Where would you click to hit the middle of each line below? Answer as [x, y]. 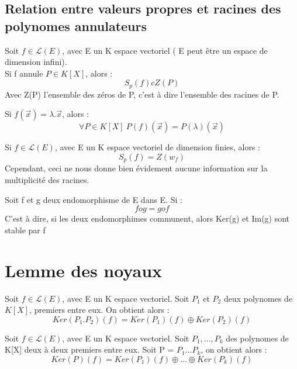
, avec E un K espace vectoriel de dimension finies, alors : [157, 147]
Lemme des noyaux [84, 270]
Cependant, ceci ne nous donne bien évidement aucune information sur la [136, 168]
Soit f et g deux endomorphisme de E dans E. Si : [94, 199]
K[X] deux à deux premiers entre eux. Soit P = [89, 349]
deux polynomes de [258, 298]
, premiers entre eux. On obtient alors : [99, 310]
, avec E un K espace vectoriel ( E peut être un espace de [165, 50]
